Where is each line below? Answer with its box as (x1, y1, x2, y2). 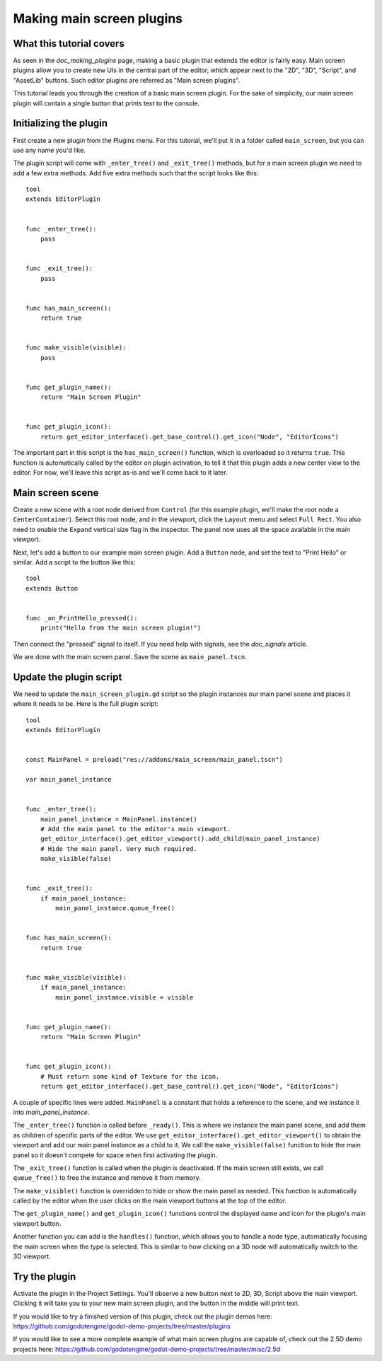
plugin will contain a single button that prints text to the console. (13, 99, 200, 108)
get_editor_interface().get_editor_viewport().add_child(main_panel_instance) (40, 835, 320, 843)
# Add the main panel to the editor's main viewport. (40, 825, 231, 833)
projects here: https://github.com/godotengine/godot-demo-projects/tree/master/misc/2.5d (13, 1345, 281, 1353)
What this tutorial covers (13, 37, 125, 50)
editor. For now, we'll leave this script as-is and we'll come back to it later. (13, 468, 228, 477)
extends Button (25, 584, 79, 592)
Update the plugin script (13, 671, 122, 683)
